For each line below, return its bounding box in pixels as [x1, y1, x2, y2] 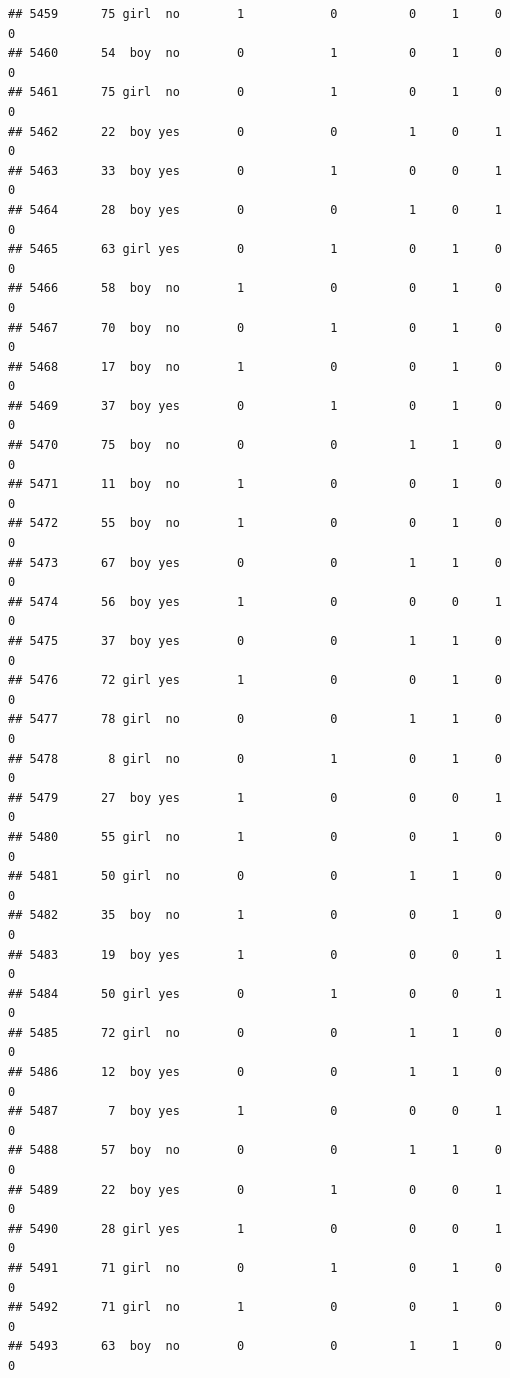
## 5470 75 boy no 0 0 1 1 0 [8, 438, 502, 453]
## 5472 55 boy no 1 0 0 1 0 [8, 516, 502, 531]
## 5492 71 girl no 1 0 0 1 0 [8, 1300, 502, 1315]
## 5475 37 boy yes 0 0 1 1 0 [8, 634, 502, 648]
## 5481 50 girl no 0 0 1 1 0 [8, 869, 502, 884]
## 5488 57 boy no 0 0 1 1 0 [8, 1143, 502, 1158]
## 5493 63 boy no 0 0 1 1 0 [8, 1339, 502, 1354]
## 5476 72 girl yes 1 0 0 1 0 [8, 673, 502, 688]
